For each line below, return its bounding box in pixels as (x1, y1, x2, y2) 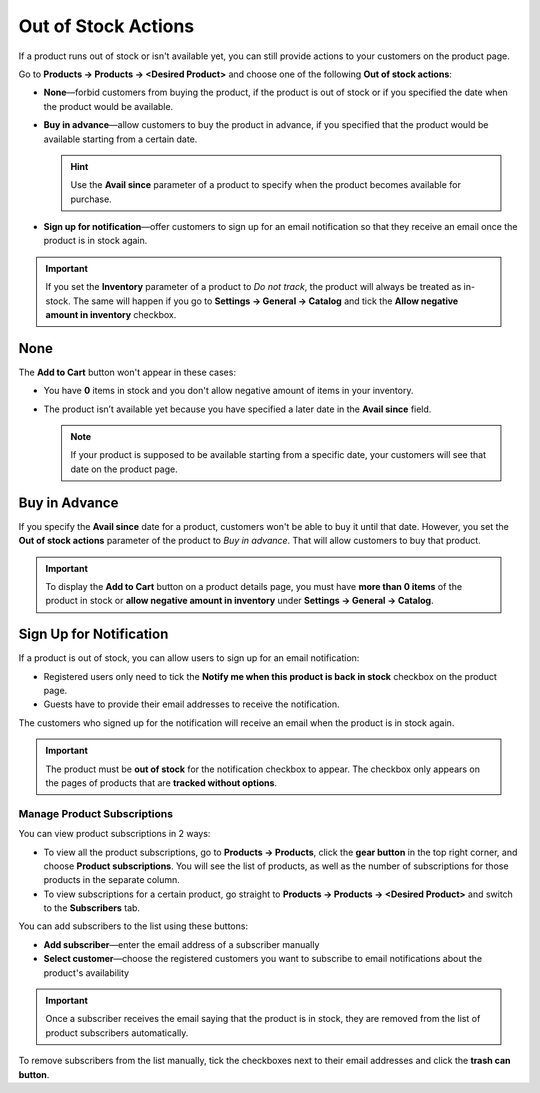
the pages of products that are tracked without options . (45, 776, 278, 789)
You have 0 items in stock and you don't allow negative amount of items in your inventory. (43, 385, 414, 397)
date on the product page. (70, 463, 179, 475)
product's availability (43, 966, 130, 979)
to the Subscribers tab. (43, 902, 140, 914)
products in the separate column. (43, 874, 180, 886)
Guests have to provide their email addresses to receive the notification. (43, 698, 340, 710)
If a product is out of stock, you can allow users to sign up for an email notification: (18, 652, 360, 664)
